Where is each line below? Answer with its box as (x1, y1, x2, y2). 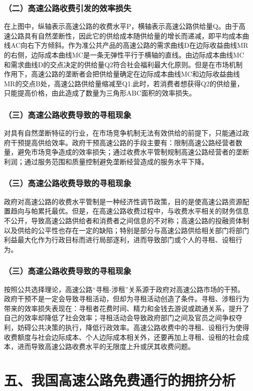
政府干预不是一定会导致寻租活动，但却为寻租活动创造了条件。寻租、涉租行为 (4, 293, 249, 304)
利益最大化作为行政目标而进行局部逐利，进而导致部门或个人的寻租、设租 (4, 235, 235, 245)
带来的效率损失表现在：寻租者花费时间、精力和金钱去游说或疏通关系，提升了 (4, 303, 249, 313)
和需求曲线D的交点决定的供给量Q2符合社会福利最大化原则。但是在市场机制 (4, 59, 243, 69)
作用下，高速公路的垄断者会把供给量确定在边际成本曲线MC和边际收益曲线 (4, 69, 240, 79)
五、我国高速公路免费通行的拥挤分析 (4, 370, 236, 390)
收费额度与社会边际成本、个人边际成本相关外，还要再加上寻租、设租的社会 (4, 332, 242, 342)
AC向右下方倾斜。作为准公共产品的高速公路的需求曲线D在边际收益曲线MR (10, 40, 249, 50)
